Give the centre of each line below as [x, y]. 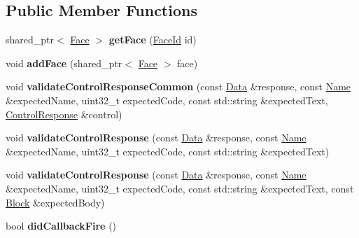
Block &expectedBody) [55, 202]
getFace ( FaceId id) [153, 40]
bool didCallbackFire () [61, 226]
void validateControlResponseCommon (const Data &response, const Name [178, 86]
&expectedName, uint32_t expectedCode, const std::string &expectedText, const [180, 188]
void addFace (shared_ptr [64, 63]
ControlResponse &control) [64, 114]
